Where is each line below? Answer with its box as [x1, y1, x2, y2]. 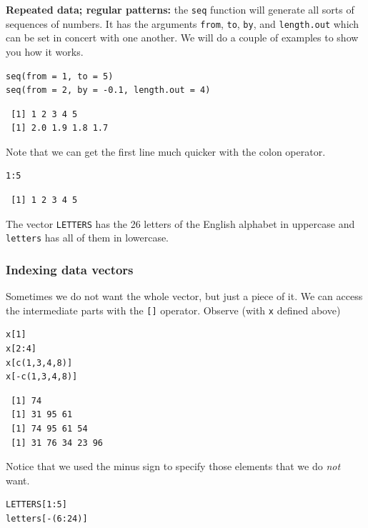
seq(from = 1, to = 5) [6, 71, 114, 81]
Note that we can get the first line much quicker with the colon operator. [6, 144, 326, 159]
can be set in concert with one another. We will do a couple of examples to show [6, 30, 359, 45]
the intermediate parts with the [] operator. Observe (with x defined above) [6, 302, 341, 317]
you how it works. [6, 44, 84, 59]
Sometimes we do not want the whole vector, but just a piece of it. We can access [6, 289, 363, 304]
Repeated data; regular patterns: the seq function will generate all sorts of [6, 2, 354, 16]
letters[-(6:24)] [6, 513, 88, 524]
